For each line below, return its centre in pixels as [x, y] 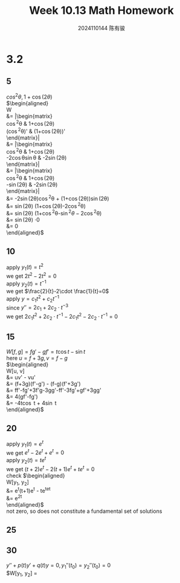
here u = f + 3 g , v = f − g [37, 358]
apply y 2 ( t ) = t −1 [26, 284]
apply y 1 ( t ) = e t [25, 444]
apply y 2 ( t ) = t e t [26, 460]
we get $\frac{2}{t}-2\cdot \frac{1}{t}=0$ [58, 291]
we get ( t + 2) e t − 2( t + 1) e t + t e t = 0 [50, 468]
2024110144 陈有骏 [101, 28]
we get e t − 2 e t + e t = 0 [35, 452]
